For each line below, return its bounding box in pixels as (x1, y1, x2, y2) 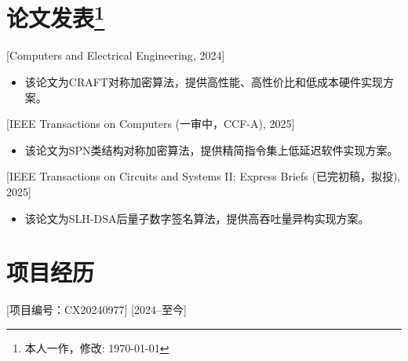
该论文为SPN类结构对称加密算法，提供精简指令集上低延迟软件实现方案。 (24, 141, 399, 158)
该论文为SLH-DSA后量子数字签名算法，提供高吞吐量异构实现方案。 (24, 210, 370, 226)
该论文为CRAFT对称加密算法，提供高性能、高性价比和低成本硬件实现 (24, 74, 383, 90)
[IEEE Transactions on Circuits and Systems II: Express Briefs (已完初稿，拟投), (6, 168, 401, 184)
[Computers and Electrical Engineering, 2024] (6, 47, 225, 64)
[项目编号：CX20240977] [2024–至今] (6, 301, 187, 318)
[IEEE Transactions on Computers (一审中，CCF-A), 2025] (6, 115, 295, 132)
